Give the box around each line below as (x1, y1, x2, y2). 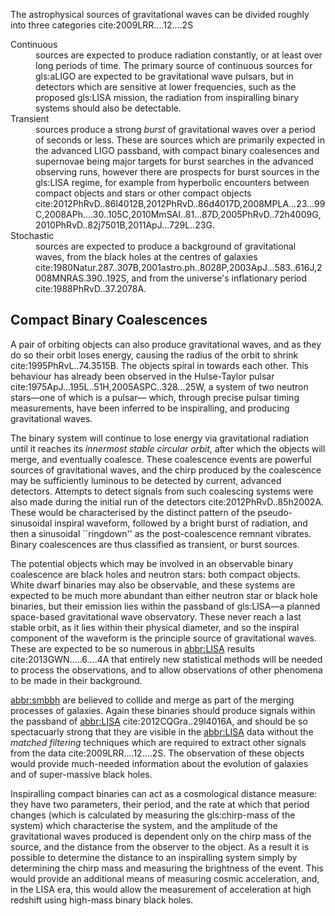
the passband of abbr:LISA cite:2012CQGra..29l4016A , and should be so (10, 715, 308, 727)
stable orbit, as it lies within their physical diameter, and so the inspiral (10, 621, 300, 633)
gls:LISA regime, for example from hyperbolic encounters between (35, 177, 310, 188)
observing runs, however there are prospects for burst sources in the (35, 166, 320, 178)
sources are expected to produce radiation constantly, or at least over (35, 49, 323, 61)
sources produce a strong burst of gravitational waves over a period (35, 124, 316, 135)
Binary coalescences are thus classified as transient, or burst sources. (10, 538, 300, 550)
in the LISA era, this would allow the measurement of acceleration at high (10, 883, 312, 895)
